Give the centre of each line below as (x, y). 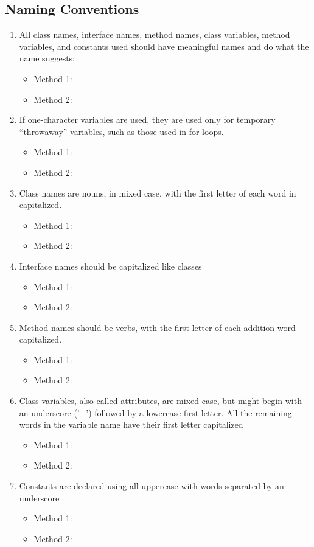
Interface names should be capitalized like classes (110, 266)
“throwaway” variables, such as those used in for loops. (121, 131)
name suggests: (47, 58)
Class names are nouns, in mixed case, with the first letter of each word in (158, 193)
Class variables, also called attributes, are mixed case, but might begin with (160, 401)
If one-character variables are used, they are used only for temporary (147, 120)
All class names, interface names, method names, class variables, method (155, 34)
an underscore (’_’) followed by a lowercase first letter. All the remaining (155, 412)
